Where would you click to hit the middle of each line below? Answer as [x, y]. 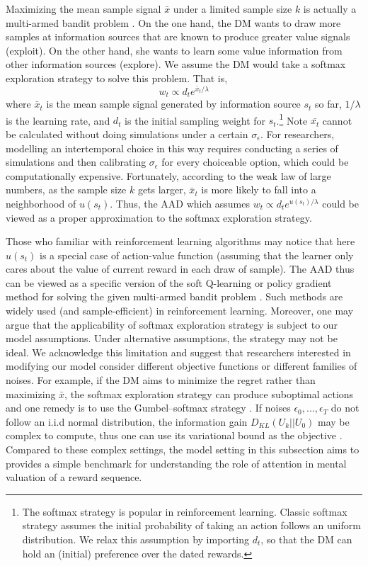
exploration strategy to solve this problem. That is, [117, 78]
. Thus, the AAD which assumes [180, 203]
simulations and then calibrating [76, 162]
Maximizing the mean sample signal [84, 9]
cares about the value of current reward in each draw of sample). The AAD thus [180, 269]
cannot [337, 120]
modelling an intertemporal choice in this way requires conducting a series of [172, 148]
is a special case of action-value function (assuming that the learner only [197, 255]
